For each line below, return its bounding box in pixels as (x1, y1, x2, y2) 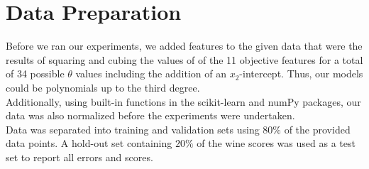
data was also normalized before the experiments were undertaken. (6, 108, 295, 123)
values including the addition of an (75, 66, 226, 81)
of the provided (284, 121, 351, 136)
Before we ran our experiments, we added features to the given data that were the (6, 38, 363, 53)
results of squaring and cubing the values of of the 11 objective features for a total (6, 52, 363, 67)
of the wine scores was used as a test (197, 136, 356, 151)
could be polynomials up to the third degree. (6, 80, 200, 94)
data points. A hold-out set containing (6, 136, 172, 151)
